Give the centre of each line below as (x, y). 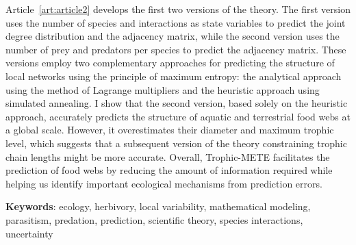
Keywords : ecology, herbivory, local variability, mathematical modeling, (158, 206)
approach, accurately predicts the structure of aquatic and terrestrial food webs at (178, 116)
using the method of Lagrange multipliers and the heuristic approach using (163, 89)
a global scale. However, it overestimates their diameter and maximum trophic (170, 130)
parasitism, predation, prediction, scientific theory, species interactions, (154, 219)
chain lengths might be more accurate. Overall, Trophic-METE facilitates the (168, 156)
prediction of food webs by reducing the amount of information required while (169, 170)
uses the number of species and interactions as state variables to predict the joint (176, 22)
